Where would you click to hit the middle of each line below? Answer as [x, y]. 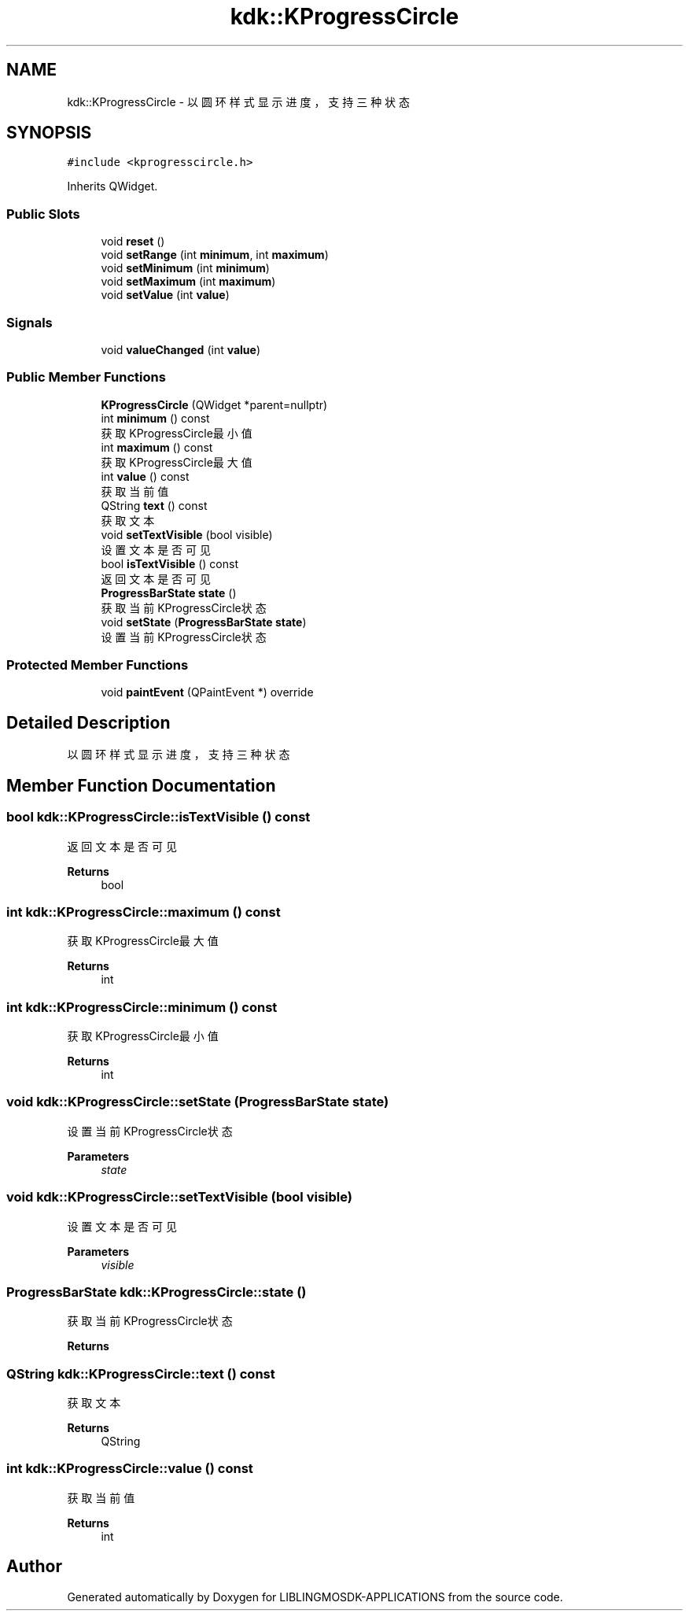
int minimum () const [155, 418]
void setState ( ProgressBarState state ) [204, 622]
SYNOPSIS [49, 133]
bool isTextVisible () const [169, 563]
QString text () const [154, 505]
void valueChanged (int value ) [181, 349]
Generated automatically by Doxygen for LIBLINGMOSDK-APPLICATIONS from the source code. [315, 1597]
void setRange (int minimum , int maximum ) [215, 255]
